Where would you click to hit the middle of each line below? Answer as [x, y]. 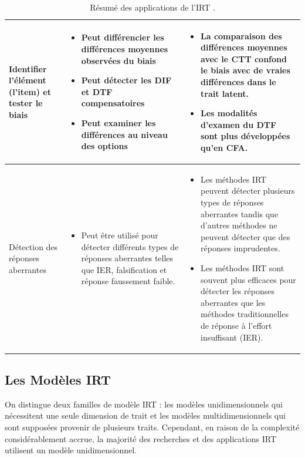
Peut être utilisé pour [120, 235]
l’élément [28, 80]
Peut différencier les [123, 37]
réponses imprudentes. [240, 248]
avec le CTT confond [244, 58]
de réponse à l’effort [236, 325]
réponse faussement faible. [128, 281]
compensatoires [113, 103]
